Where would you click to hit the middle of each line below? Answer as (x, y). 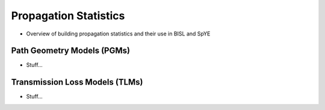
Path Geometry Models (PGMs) (71, 51)
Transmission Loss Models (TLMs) (77, 82)
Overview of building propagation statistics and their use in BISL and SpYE (118, 34)
